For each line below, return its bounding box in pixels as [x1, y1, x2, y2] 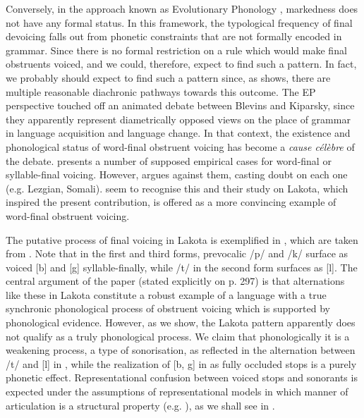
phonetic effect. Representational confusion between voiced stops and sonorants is [6, 370, 358, 385]
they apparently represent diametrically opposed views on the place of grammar [6, 111, 351, 126]
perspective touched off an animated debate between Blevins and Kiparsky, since [6, 98, 355, 113]
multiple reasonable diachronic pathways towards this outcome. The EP [6, 84, 316, 99]
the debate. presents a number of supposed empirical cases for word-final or [6, 153, 332, 168]
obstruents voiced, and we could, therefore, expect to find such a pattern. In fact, [6, 56, 357, 71]
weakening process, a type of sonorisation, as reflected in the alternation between [6, 343, 356, 357]
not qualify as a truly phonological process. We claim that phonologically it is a [6, 328, 350, 343]
